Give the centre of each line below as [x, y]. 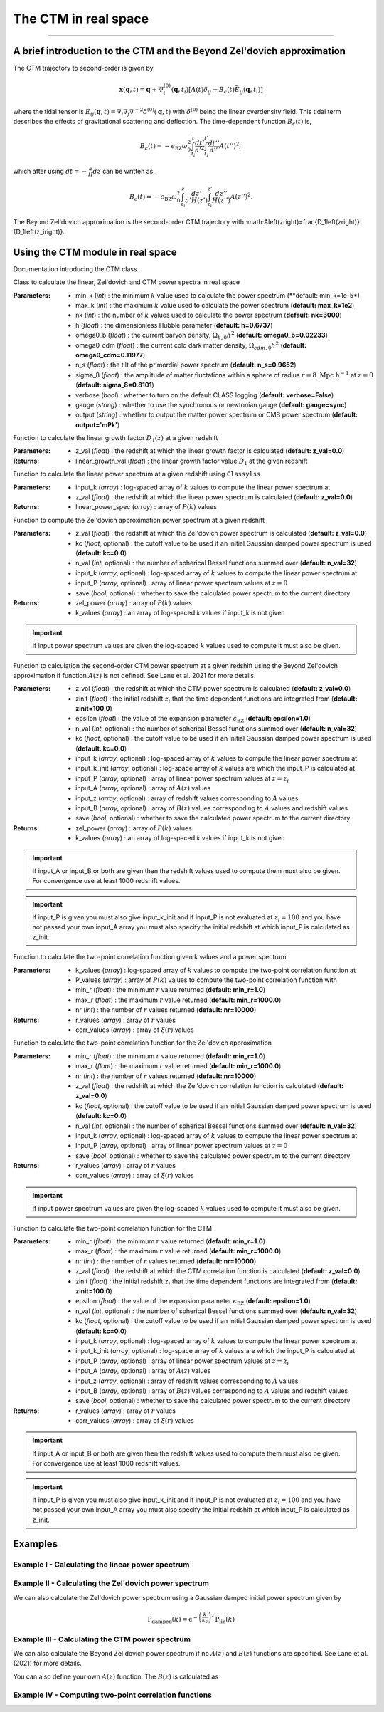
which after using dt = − [50, 172]
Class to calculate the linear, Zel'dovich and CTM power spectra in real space [127, 282]
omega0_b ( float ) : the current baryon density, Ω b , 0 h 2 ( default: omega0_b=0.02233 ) [202, 335]
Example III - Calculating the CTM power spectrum [102, 1639]
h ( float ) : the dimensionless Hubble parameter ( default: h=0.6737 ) [174, 325]
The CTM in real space [81, 19]
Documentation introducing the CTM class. [76, 269]
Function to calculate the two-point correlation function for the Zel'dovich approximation [143, 1043]
